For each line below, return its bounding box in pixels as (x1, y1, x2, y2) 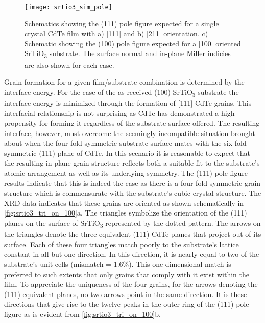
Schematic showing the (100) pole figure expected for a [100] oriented (25, 38, 241, 48)
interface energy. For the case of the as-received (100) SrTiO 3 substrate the (4, 86, 239, 98)
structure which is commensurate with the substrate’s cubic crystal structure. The (4, 187, 261, 198)
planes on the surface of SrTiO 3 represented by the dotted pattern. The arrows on (4, 218, 261, 229)
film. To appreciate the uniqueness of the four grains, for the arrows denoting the (4, 279, 258, 289)
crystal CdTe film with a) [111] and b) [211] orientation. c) (25, 28, 208, 39)
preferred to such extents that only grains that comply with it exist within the (4, 268, 249, 279)
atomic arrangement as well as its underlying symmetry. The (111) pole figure (4, 168, 248, 178)
